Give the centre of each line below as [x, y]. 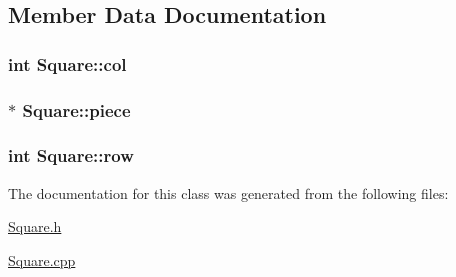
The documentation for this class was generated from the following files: [228, 192]
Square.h [35, 226]
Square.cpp [42, 259]
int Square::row [71, 155]
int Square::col [67, 63]
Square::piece [76, 109]
